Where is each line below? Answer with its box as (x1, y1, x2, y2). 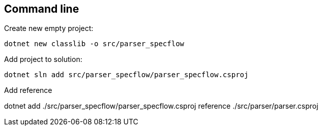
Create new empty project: (4, 24, 94, 33)
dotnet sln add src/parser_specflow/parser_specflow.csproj (4, 71, 249, 79)
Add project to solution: (4, 55, 82, 64)
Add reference (4, 86, 52, 95)
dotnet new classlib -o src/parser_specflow (4, 40, 185, 48)
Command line (4, 3, 79, 15)
